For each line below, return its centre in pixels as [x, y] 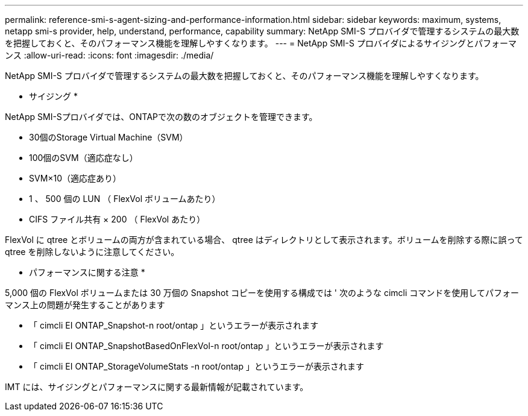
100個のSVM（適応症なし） [83, 158]
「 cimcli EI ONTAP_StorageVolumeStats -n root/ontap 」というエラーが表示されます [196, 366]
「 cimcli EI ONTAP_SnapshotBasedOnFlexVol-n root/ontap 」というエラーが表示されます [206, 346]
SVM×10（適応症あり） [75, 178]
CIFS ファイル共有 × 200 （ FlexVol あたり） [117, 219]
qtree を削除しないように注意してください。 [92, 252]
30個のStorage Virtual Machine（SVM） [108, 137]
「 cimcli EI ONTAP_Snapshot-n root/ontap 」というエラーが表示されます [174, 325]
